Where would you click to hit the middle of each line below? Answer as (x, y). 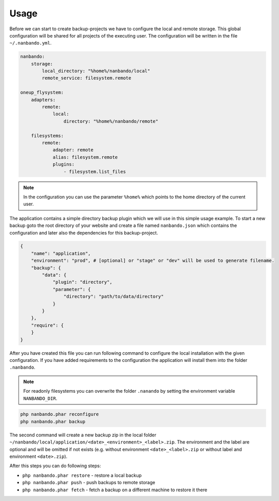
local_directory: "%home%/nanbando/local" (96, 71)
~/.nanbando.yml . (31, 43)
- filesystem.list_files (95, 171)
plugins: (64, 165)
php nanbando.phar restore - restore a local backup (82, 475)
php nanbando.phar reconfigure (60, 414)
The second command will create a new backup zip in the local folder (83, 435)
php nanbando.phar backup (53, 421)
